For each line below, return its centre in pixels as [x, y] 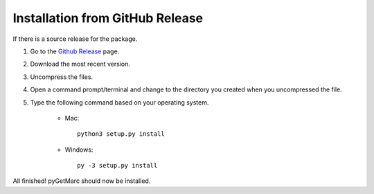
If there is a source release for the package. [75, 39]
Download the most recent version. [80, 64]
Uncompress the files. [62, 77]
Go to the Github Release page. [75, 51]
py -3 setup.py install [117, 166]
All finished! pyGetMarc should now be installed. [82, 181]
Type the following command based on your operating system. [119, 102]
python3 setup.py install [121, 134]
